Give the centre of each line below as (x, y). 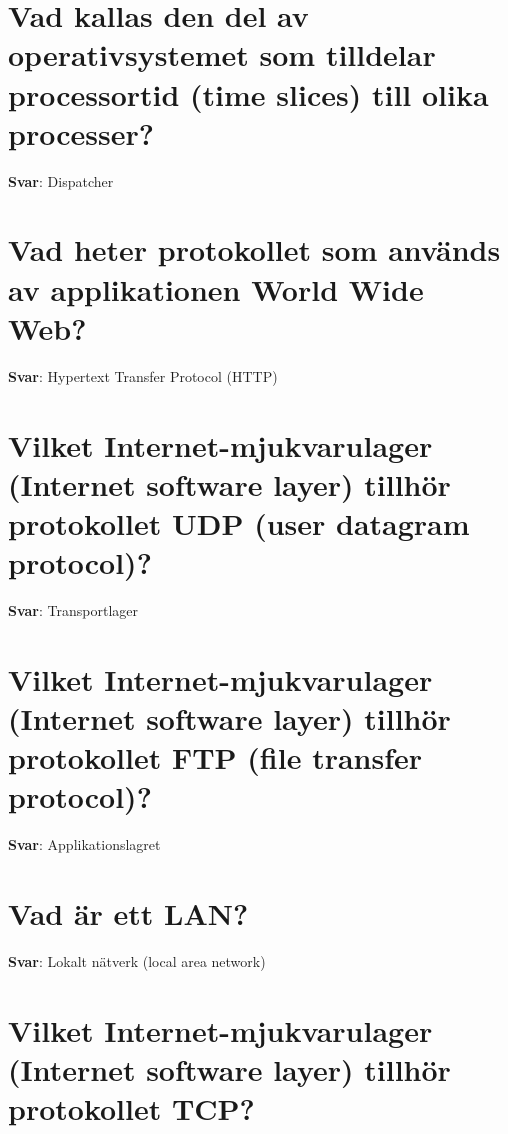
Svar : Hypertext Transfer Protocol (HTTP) (143, 375)
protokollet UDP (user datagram (239, 522)
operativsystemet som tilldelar (222, 54)
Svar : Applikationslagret (84, 844)
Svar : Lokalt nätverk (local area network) (137, 961)
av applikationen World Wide (216, 288)
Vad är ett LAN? (128, 913)
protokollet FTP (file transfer (215, 757)
